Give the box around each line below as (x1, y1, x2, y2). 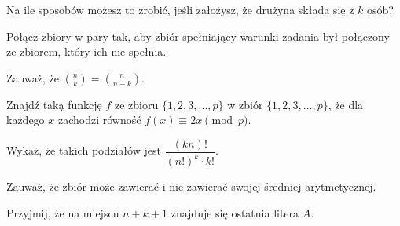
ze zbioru (114, 96, 159, 112)
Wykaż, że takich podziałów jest (6, 142, 161, 159)
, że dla (328, 96, 364, 112)
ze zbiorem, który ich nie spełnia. (6, 43, 167, 60)
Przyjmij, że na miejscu (6, 204, 119, 221)
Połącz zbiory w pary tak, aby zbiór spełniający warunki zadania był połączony (6, 27, 390, 44)
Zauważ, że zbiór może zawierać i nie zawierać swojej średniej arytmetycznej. (6, 178, 376, 195)
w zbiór (227, 96, 263, 112)
